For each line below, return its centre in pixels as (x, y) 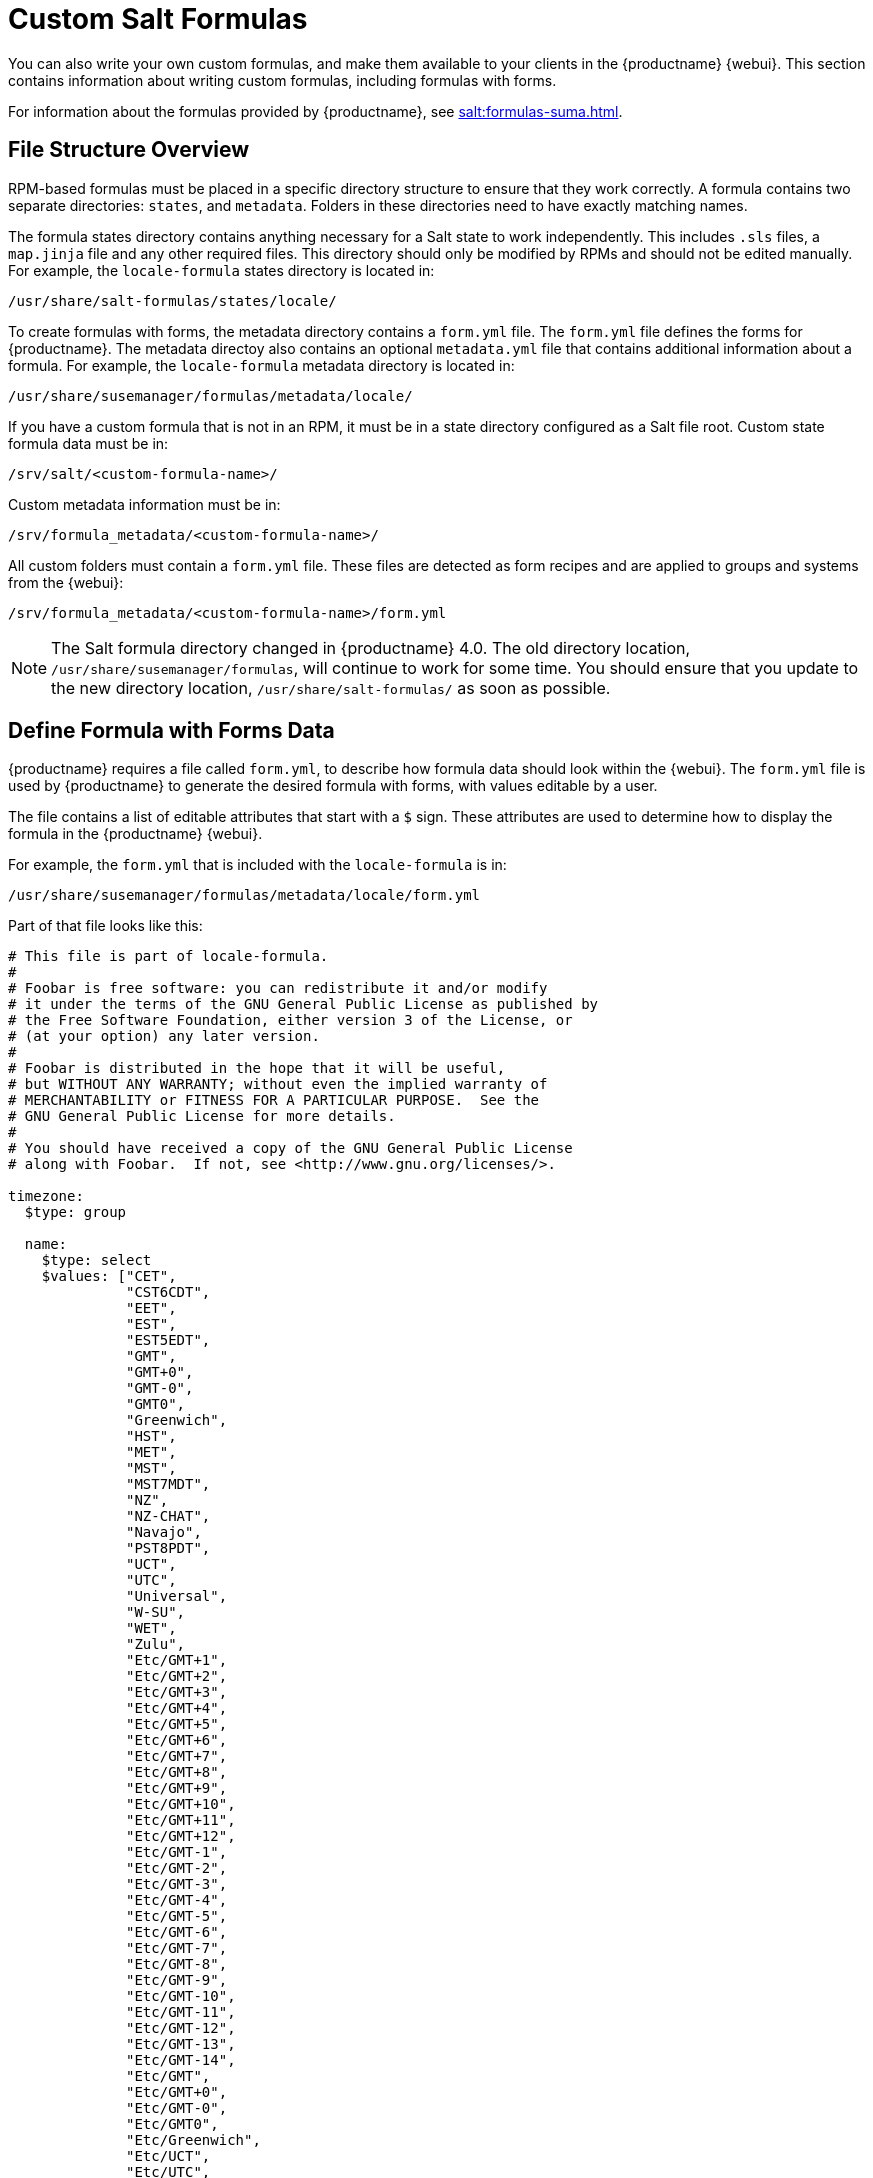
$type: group (75, 1212)
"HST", (151, 1436)
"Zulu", (156, 1644)
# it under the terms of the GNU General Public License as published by (303, 1004)
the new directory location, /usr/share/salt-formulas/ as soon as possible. (331, 687)
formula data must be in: (88, 443)
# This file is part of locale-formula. (168, 956)
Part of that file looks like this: (105, 926)
